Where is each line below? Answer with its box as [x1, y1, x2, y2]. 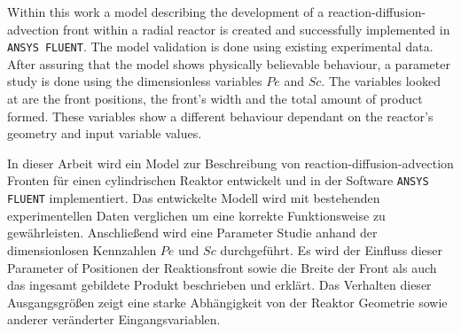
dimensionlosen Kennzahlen [7, 240, 157, 259]
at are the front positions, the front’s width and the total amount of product [7, 89, 423, 108]
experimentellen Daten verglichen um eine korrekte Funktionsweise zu [7, 206, 386, 224]
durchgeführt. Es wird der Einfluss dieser [220, 240, 442, 259]
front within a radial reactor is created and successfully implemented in [62, 19, 450, 38]
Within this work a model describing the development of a [7, 3, 324, 20]
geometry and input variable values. [7, 124, 202, 143]
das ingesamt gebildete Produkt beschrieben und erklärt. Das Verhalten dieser [7, 276, 432, 294]
